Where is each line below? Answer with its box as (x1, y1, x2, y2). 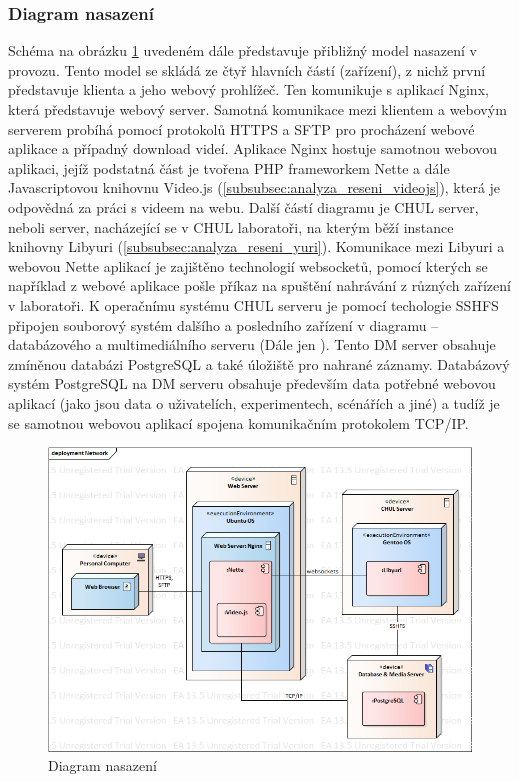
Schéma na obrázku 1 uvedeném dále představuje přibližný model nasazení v (8, 40, 477, 61)
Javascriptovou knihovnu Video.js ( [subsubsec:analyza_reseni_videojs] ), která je (8, 177, 501, 198)
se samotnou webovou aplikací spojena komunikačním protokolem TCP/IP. (8, 412, 469, 433)
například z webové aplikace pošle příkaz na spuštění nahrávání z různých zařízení (8, 275, 511, 296)
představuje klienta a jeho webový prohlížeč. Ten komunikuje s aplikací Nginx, (8, 79, 489, 100)
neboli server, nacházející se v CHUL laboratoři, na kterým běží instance (8, 216, 454, 237)
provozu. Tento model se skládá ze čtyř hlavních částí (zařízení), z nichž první (8, 59, 486, 80)
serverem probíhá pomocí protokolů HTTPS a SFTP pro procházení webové (8, 118, 475, 139)
